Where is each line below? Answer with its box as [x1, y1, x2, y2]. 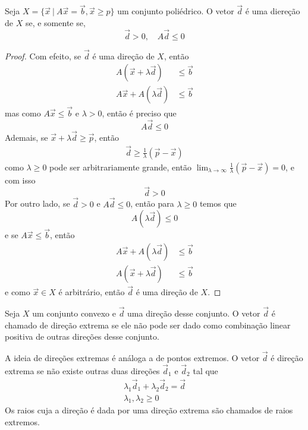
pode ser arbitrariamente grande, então [49, 160, 192, 173]
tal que [193, 364, 218, 377]
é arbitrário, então [58, 286, 125, 298]
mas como [5, 106, 41, 119]
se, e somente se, [25, 16, 86, 29]
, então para [130, 197, 174, 210]
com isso [5, 173, 36, 186]
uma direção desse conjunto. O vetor [127, 307, 260, 320]
